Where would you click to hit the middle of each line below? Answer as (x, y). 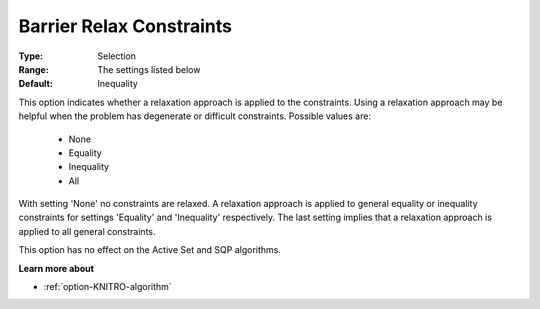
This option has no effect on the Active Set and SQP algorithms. (150, 250)
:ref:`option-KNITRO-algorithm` (107, 287)
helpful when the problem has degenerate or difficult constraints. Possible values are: (195, 116)
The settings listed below (149, 69)
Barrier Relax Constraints (125, 26)
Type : (31, 56)
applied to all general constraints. (87, 231)
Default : (36, 84)
